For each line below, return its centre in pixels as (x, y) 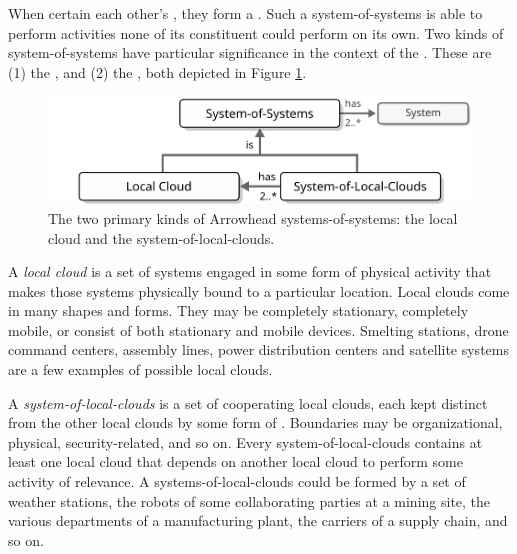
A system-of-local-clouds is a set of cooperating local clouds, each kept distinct (248, 402)
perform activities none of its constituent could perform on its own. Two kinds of (256, 32)
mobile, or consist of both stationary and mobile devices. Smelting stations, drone (258, 329)
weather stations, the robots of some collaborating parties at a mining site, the (249, 500)
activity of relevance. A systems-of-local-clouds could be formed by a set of (237, 481)
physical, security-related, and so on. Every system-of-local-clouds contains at (245, 441)
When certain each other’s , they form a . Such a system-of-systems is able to (245, 13)
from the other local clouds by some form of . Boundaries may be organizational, (255, 422)
